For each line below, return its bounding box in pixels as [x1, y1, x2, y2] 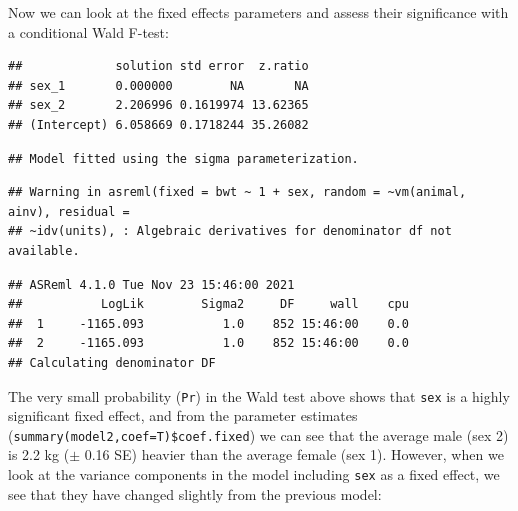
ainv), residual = [8, 204, 130, 219]
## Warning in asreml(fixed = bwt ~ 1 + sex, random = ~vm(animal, [8, 185, 467, 200]
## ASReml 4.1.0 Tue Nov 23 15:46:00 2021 [8, 277, 295, 292]
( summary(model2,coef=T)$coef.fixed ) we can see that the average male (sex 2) [8, 424, 509, 445]
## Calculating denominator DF [8, 355, 216, 370]
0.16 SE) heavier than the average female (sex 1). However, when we [84, 444, 504, 465]
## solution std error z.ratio [8, 59, 309, 74]
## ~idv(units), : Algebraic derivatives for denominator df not [8, 224, 452, 239]
